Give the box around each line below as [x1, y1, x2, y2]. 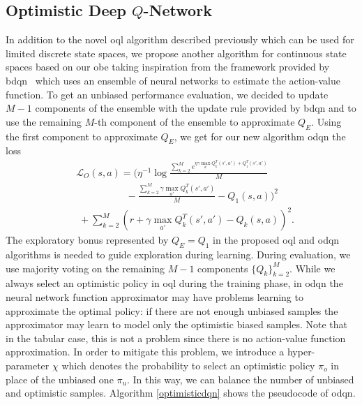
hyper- [287, 344, 315, 359]
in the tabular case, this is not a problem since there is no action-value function [6, 330, 346, 345]
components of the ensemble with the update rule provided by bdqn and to [35, 101, 356, 115]
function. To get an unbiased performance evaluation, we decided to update [6, 87, 329, 101]
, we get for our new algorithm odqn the [174, 128, 346, 143]
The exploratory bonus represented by [6, 233, 169, 247]
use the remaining [6, 114, 82, 128]
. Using [311, 114, 342, 128]
